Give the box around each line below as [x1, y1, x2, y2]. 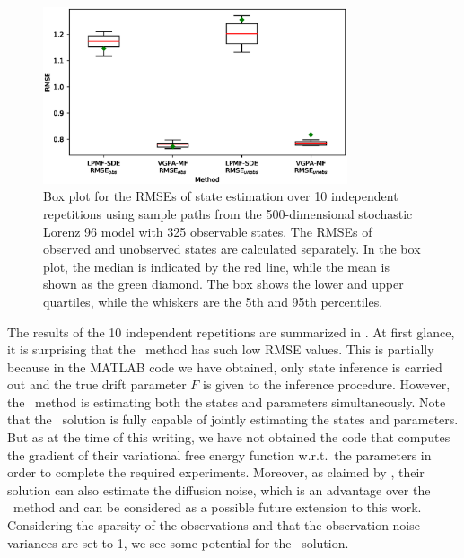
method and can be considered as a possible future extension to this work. [13, 498, 422, 517]
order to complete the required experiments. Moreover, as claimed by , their [7, 463, 425, 482]
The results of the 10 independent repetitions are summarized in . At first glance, [7, 322, 455, 341]
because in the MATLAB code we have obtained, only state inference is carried [7, 357, 442, 376]
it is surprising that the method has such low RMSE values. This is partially [7, 340, 434, 359]
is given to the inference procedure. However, [203, 375, 451, 394]
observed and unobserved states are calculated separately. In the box [43, 240, 421, 258]
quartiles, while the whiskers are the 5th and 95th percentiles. [43, 292, 383, 310]
